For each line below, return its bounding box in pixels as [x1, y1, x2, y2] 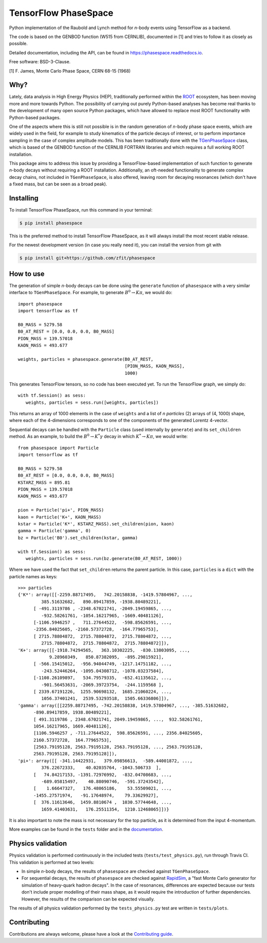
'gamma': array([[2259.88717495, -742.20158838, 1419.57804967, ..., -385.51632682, [18, 702, 229, 708]
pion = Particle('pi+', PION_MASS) [18, 507, 104, 513]
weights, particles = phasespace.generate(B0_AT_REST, [18, 356, 154, 362]
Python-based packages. [9, 114, 61, 121]
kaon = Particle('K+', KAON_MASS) [18, 514, 101, 520]
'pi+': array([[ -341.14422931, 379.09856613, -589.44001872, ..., [18, 758, 193, 764]
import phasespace [18, 301, 63, 306]
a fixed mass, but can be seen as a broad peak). [9, 181, 107, 187]
